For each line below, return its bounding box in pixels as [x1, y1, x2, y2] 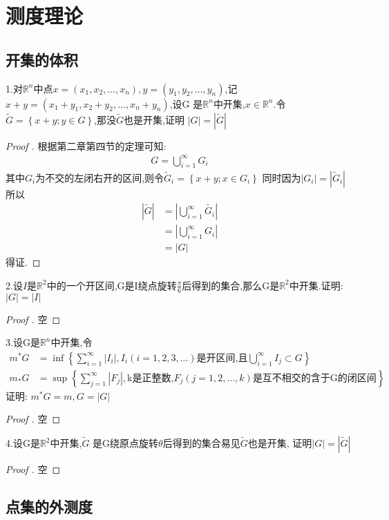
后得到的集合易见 [162, 436, 240, 450]
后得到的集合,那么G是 [182, 278, 280, 292]
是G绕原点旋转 [93, 436, 159, 450]
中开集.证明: [289, 278, 343, 292]
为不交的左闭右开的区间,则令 [35, 170, 164, 184]
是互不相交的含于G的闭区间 [252, 373, 377, 383]
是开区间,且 [196, 353, 248, 363]
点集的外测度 [6, 496, 93, 517]
